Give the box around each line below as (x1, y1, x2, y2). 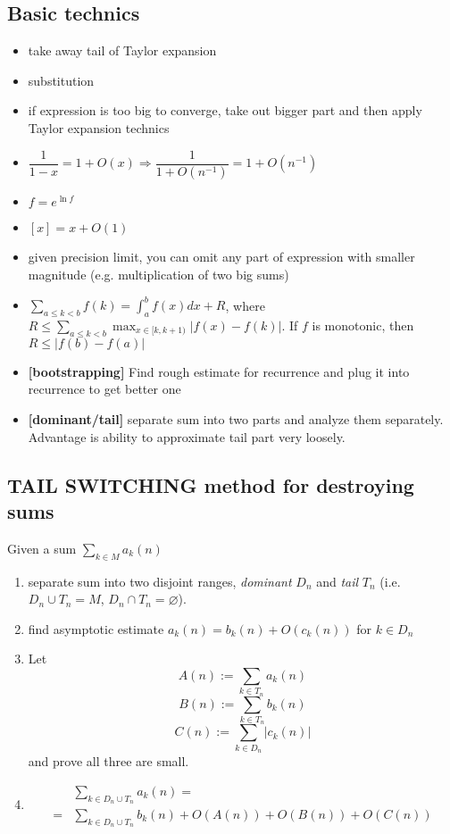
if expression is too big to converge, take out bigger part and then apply (28, 101, 422, 120)
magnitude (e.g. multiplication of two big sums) (28, 265, 289, 284)
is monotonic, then (312, 315, 414, 334)
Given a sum (7, 538, 77, 557)
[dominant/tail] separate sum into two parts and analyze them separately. (28, 409, 444, 428)
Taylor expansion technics (28, 118, 170, 137)
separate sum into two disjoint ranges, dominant (28, 571, 292, 590)
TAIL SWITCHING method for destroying (7, 471, 414, 498)
